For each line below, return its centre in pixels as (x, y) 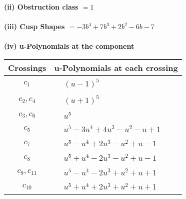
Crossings (27, 67)
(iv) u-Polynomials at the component (69, 46)
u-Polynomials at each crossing (116, 67)
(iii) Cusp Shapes (34, 26)
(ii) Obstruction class (41, 7)
